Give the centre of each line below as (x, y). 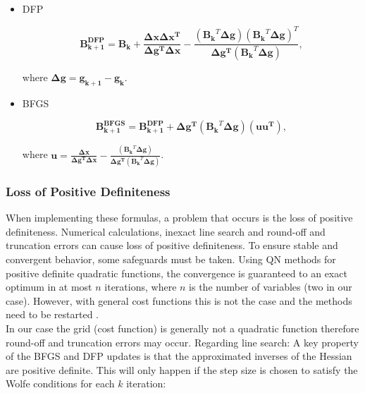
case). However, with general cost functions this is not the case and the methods (179, 300)
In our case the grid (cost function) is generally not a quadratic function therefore (182, 328)
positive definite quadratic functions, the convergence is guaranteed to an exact (177, 273)
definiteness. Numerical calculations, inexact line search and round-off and (166, 231)
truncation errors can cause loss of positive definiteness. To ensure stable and (172, 245)
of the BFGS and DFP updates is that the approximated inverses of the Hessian (179, 356)
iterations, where (141, 287)
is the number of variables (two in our (271, 287)
